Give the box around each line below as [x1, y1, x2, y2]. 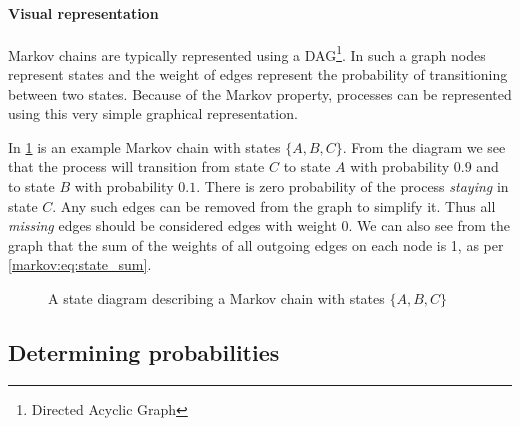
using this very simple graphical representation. [8, 103, 298, 124]
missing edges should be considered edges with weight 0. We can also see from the [8, 215, 511, 236]
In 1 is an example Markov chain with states [8, 136, 281, 157]
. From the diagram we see [342, 136, 506, 157]
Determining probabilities [8, 336, 280, 367]
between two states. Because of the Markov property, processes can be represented [8, 83, 512, 104]
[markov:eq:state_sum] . [8, 254, 152, 275]
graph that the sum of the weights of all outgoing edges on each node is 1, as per [8, 234, 504, 255]
